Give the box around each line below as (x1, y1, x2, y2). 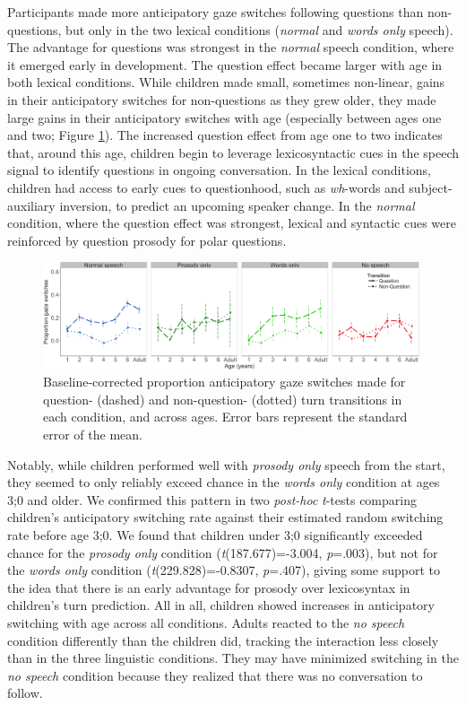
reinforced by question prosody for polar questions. (7, 231, 287, 249)
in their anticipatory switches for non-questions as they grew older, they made (7, 90, 436, 109)
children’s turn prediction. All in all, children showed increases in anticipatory (7, 596, 435, 614)
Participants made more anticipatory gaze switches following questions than (7, 3, 424, 21)
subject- (409, 178, 453, 196)
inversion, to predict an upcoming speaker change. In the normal (59, 196, 415, 214)
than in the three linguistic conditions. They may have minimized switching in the (7, 648, 459, 667)
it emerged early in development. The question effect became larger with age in (7, 55, 443, 74)
